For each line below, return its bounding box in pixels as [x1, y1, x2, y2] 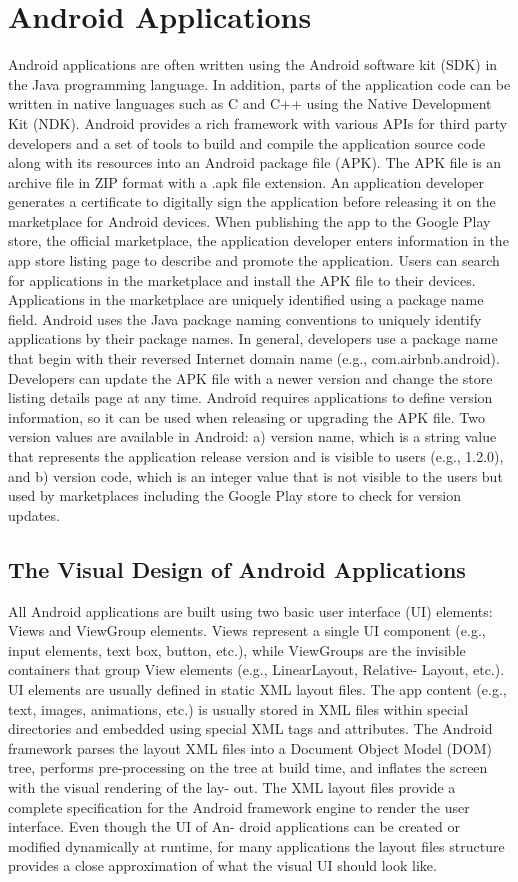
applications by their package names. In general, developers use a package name [8, 328, 498, 349]
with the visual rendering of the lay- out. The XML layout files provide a [8, 776, 456, 797]
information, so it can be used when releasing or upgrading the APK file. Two [8, 406, 485, 427]
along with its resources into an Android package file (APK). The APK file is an [8, 152, 502, 173]
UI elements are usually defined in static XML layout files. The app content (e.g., [8, 678, 507, 699]
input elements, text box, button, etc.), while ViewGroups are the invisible [8, 639, 466, 660]
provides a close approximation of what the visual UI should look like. [8, 855, 437, 876]
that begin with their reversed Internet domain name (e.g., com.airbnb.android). [8, 348, 500, 369]
